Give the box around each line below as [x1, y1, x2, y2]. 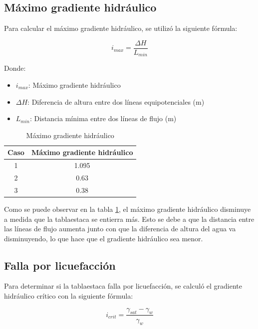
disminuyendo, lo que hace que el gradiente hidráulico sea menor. [4, 233, 203, 243]
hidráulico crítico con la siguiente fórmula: [4, 291, 133, 301]
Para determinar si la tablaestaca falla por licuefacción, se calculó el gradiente [4, 281, 242, 291]
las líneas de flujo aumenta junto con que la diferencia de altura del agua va [4, 223, 236, 234]
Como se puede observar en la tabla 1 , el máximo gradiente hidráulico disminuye [4, 203, 251, 214]
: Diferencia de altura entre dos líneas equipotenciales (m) [27, 96, 205, 107]
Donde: [4, 63, 26, 73]
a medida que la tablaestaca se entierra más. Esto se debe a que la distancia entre [4, 213, 255, 224]
